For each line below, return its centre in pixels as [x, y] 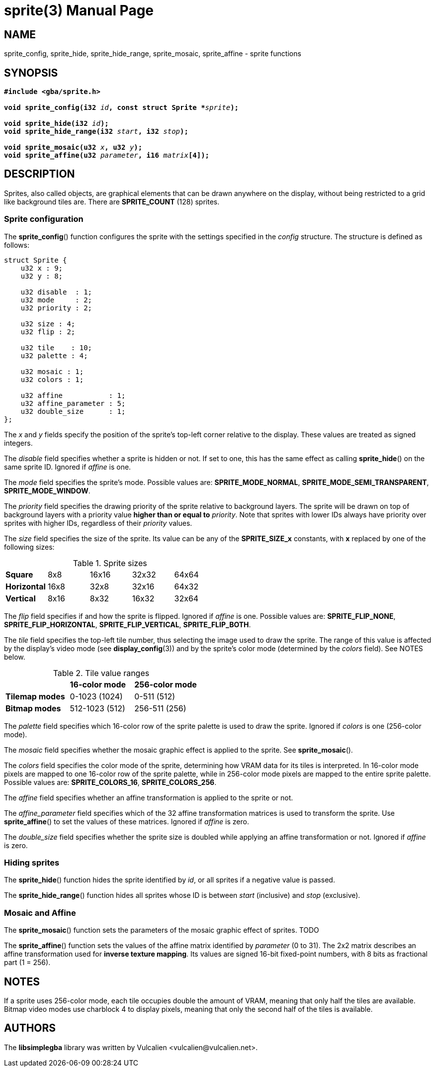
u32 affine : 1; [73, 395]
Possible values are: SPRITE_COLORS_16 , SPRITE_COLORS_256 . [110, 782]
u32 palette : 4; [54, 355]
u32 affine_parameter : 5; [73, 403]
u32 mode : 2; [56, 300]
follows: [17, 245]
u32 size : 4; [48, 324]
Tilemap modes [35, 696]
